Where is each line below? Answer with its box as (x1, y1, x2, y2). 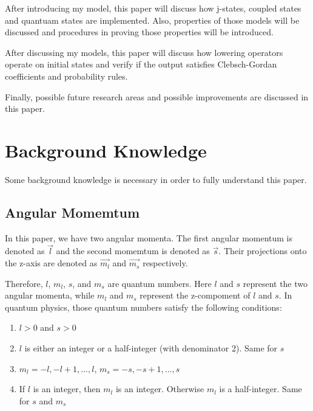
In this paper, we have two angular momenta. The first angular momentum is (5, 231, 293, 244)
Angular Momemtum (5, 202, 140, 221)
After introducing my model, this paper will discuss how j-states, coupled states (5, 2, 301, 14)
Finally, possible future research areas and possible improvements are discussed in (5, 90, 309, 103)
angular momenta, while (5, 289, 95, 302)
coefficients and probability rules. (5, 69, 128, 82)
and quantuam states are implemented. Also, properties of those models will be (5, 13, 300, 26)
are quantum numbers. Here (107, 277, 212, 289)
